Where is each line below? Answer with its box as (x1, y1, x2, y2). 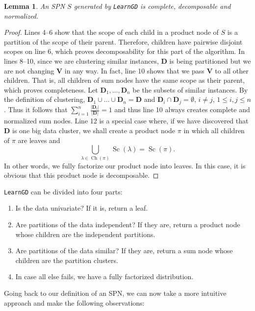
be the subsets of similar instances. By (132, 84, 248, 95)
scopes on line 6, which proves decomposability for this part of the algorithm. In (4, 46, 245, 56)
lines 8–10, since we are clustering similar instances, (4, 56, 159, 66)
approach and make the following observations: (4, 297, 145, 308)
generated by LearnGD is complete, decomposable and (74, 1, 231, 11)
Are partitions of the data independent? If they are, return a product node (15, 219, 240, 230)
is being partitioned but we (169, 56, 251, 66)
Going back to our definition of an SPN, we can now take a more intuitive (4, 288, 227, 298)
